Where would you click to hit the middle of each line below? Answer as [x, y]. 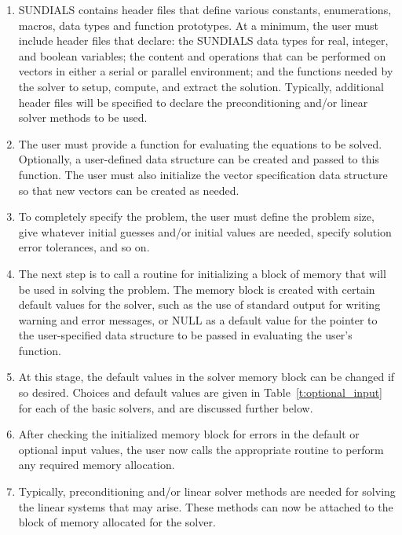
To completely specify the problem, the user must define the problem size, [196, 216]
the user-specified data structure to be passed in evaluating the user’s [185, 335]
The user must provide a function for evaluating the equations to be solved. [200, 143]
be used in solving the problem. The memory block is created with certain [197, 289]
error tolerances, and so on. [84, 247]
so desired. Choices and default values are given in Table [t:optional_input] [201, 392]
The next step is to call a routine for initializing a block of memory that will [202, 273]
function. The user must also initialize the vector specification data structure [203, 174]
